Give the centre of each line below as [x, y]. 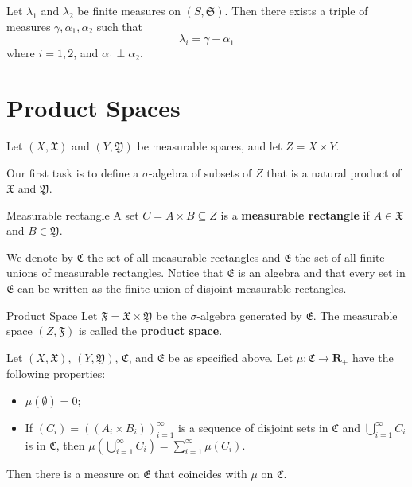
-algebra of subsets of [200, 172]
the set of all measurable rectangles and [184, 257]
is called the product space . [150, 331]
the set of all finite [340, 257]
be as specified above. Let [231, 357]
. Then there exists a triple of [296, 10]
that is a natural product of [334, 172]
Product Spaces [93, 107]
